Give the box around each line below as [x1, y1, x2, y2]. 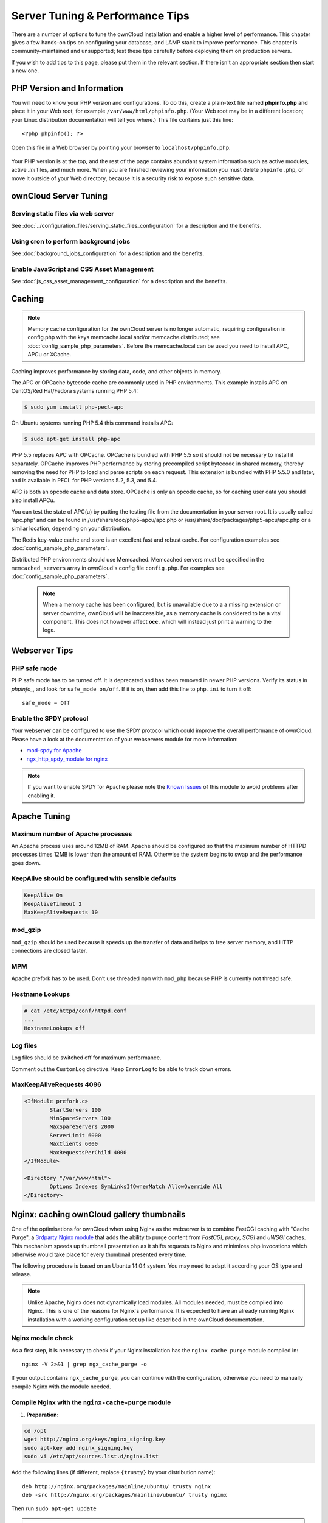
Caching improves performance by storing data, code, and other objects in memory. [11, 367, 222, 375]
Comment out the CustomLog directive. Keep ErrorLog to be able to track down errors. [11, 1065, 232, 1072]
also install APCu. [11, 496, 55, 504]
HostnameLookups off [24, 1024, 85, 1031]
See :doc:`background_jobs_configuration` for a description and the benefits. [11, 250, 205, 257]
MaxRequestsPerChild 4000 [49, 1149, 127, 1156]
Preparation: [26, 1411, 59, 1419]
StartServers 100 [49, 1106, 101, 1113]
